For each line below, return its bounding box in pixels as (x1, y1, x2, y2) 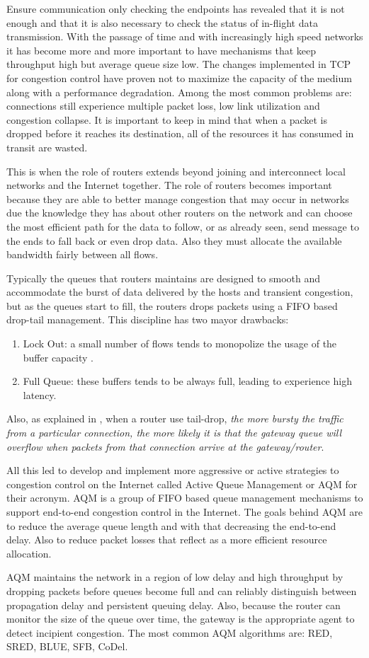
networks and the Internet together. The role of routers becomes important (6, 178, 332, 192)
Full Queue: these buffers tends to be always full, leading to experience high (23, 374, 352, 388)
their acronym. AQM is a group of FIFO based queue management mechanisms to (6, 490, 363, 505)
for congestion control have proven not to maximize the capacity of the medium (6, 70, 352, 85)
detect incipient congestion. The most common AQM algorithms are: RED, (6, 625, 333, 640)
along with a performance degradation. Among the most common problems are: (6, 84, 352, 99)
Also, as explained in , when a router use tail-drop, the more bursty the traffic (6, 411, 344, 426)
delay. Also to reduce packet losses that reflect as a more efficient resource (6, 532, 327, 547)
